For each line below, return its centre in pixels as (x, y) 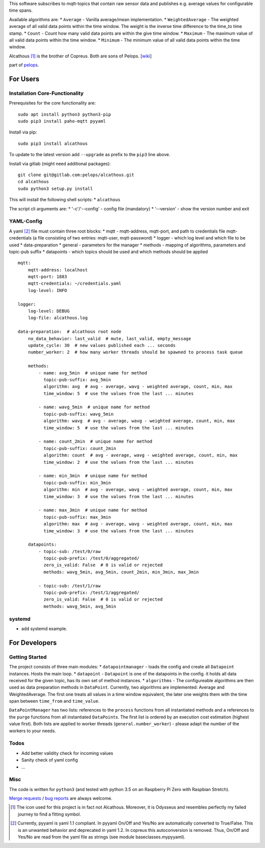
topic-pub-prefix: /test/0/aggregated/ (92, 558)
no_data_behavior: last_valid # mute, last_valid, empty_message (109, 338)
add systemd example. (44, 629)
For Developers (33, 643)
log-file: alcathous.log (58, 318)
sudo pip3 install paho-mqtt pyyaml (62, 121)
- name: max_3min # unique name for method (93, 510)
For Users (24, 79)
